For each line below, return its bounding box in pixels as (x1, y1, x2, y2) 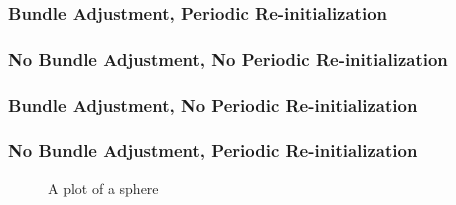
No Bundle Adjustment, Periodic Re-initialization (8, 138, 418, 163)
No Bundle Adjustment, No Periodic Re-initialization (8, 46, 448, 71)
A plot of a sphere (48, 177, 159, 198)
